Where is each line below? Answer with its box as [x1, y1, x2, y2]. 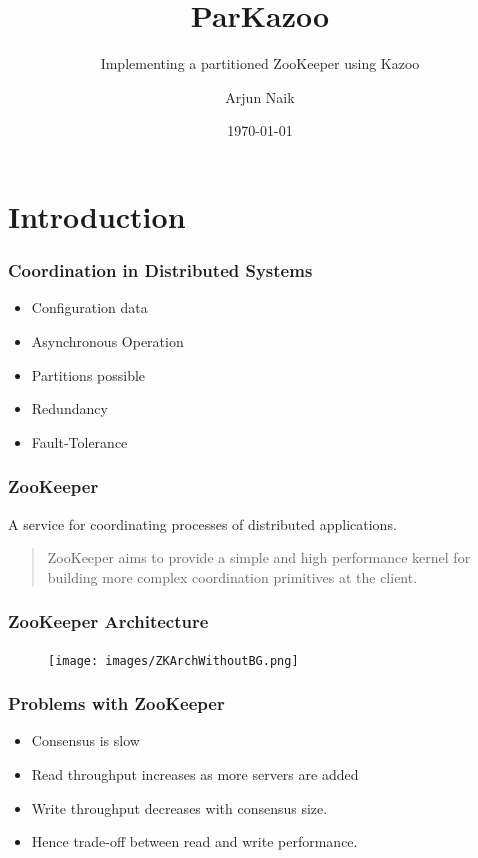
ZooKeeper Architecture [8, 609, 209, 634]
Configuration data [31, 297, 148, 318]
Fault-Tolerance [31, 431, 128, 452]
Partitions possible [31, 364, 146, 385]
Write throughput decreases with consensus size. [31, 797, 328, 818]
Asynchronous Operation [31, 330, 184, 351]
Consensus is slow [31, 730, 140, 751]
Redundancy [31, 398, 108, 419]
